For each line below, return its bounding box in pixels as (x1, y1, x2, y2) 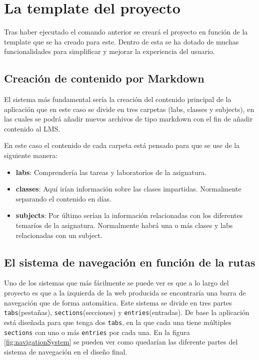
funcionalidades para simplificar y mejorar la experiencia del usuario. (4, 46, 215, 56)
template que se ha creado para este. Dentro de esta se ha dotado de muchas (4, 36, 239, 46)
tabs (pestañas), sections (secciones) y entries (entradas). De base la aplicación (4, 307, 249, 317)
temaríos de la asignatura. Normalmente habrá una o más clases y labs (15, 220, 233, 230)
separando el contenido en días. (15, 193, 111, 203)
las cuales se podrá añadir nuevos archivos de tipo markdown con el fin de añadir (4, 113, 253, 124)
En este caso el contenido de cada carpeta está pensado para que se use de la (4, 140, 240, 150)
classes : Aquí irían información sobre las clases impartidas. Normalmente (15, 183, 241, 194)
